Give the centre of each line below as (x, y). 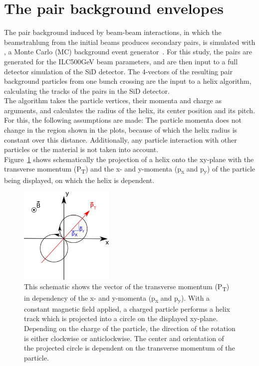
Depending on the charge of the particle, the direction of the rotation (130, 328)
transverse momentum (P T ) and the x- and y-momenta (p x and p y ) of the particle (130, 170)
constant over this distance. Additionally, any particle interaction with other (121, 139)
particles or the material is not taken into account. (81, 149)
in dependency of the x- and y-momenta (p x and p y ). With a (117, 298)
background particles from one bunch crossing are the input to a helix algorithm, (128, 81)
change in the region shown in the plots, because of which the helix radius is (121, 130)
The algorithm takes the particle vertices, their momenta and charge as (113, 100)
